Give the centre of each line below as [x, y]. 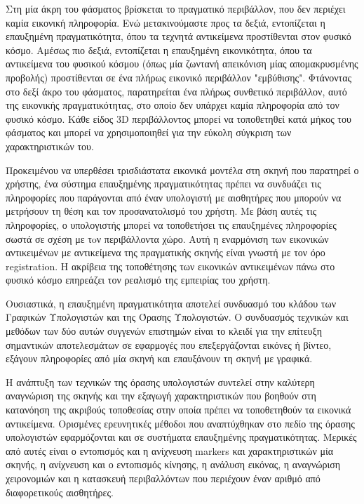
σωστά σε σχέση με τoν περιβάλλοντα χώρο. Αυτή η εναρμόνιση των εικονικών [167, 238]
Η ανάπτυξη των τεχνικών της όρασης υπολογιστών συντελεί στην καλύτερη [160, 382]
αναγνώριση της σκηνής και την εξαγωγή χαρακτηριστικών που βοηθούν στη [161, 396]
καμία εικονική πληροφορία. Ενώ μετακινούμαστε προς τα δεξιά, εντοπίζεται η [166, 22]
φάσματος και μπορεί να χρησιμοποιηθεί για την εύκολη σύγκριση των [149, 132]
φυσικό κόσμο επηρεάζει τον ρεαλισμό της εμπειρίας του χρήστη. [138, 280]
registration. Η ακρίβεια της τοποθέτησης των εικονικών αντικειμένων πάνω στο [170, 266]
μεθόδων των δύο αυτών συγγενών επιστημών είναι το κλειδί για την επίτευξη [164, 331]
